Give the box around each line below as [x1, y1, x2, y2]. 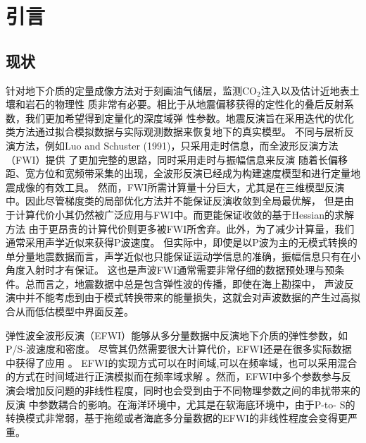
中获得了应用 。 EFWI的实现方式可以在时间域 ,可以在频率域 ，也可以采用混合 [6, 355, 358, 370]
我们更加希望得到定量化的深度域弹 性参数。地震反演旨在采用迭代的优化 [25, 110, 354, 125]
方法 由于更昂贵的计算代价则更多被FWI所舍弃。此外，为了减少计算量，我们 [6, 221, 355, 236]
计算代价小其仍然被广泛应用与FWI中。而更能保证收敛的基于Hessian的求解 [15, 207, 355, 221]
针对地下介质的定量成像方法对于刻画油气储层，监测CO [6, 83, 257, 97]
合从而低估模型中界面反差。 [6, 304, 134, 319]
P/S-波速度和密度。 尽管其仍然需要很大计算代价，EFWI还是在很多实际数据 [6, 341, 352, 356]
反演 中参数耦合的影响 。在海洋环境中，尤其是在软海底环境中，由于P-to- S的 [6, 396, 355, 411]
